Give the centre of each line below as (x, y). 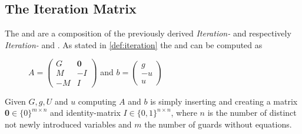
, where (184, 113)
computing (97, 101)
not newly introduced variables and (68, 124)
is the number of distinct (252, 113)
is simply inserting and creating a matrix (224, 101)
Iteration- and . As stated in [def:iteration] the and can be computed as (134, 44)
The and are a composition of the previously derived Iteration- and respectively (148, 33)
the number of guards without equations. (218, 124)
